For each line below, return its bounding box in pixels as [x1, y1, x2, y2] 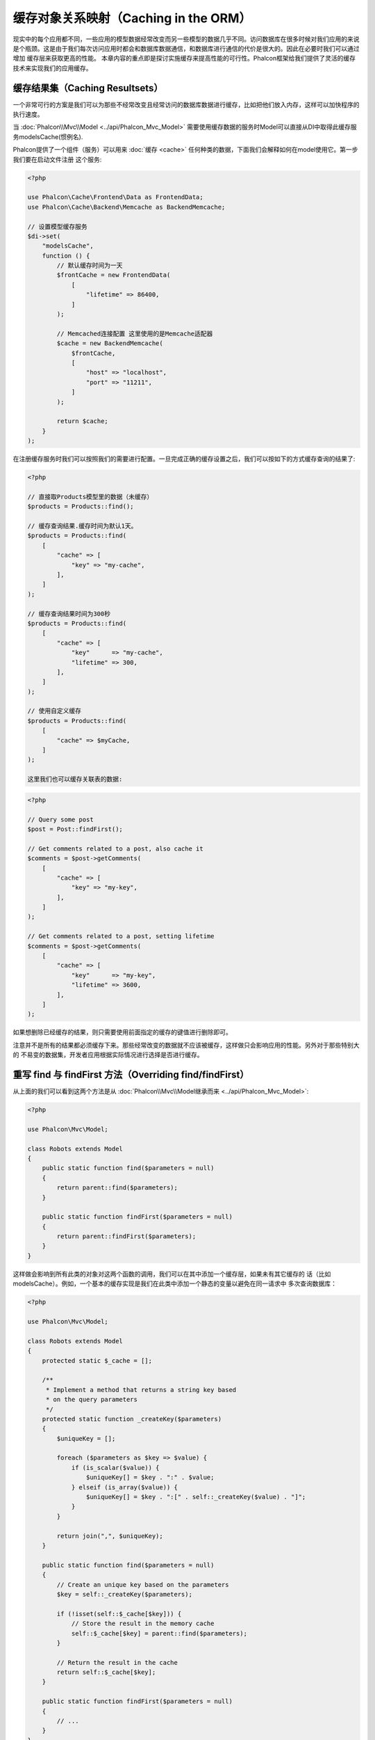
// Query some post [27, 815, 94, 823]
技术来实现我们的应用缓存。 [12, 63, 92, 72]
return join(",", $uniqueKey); [56, 1532, 163, 1540]
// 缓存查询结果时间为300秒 [27, 610, 111, 617]
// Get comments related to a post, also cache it [27, 844, 204, 853]
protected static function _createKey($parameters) [42, 1415, 222, 1423]
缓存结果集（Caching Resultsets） [12, 82, 163, 94]
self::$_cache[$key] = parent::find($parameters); [71, 1629, 248, 1637]
